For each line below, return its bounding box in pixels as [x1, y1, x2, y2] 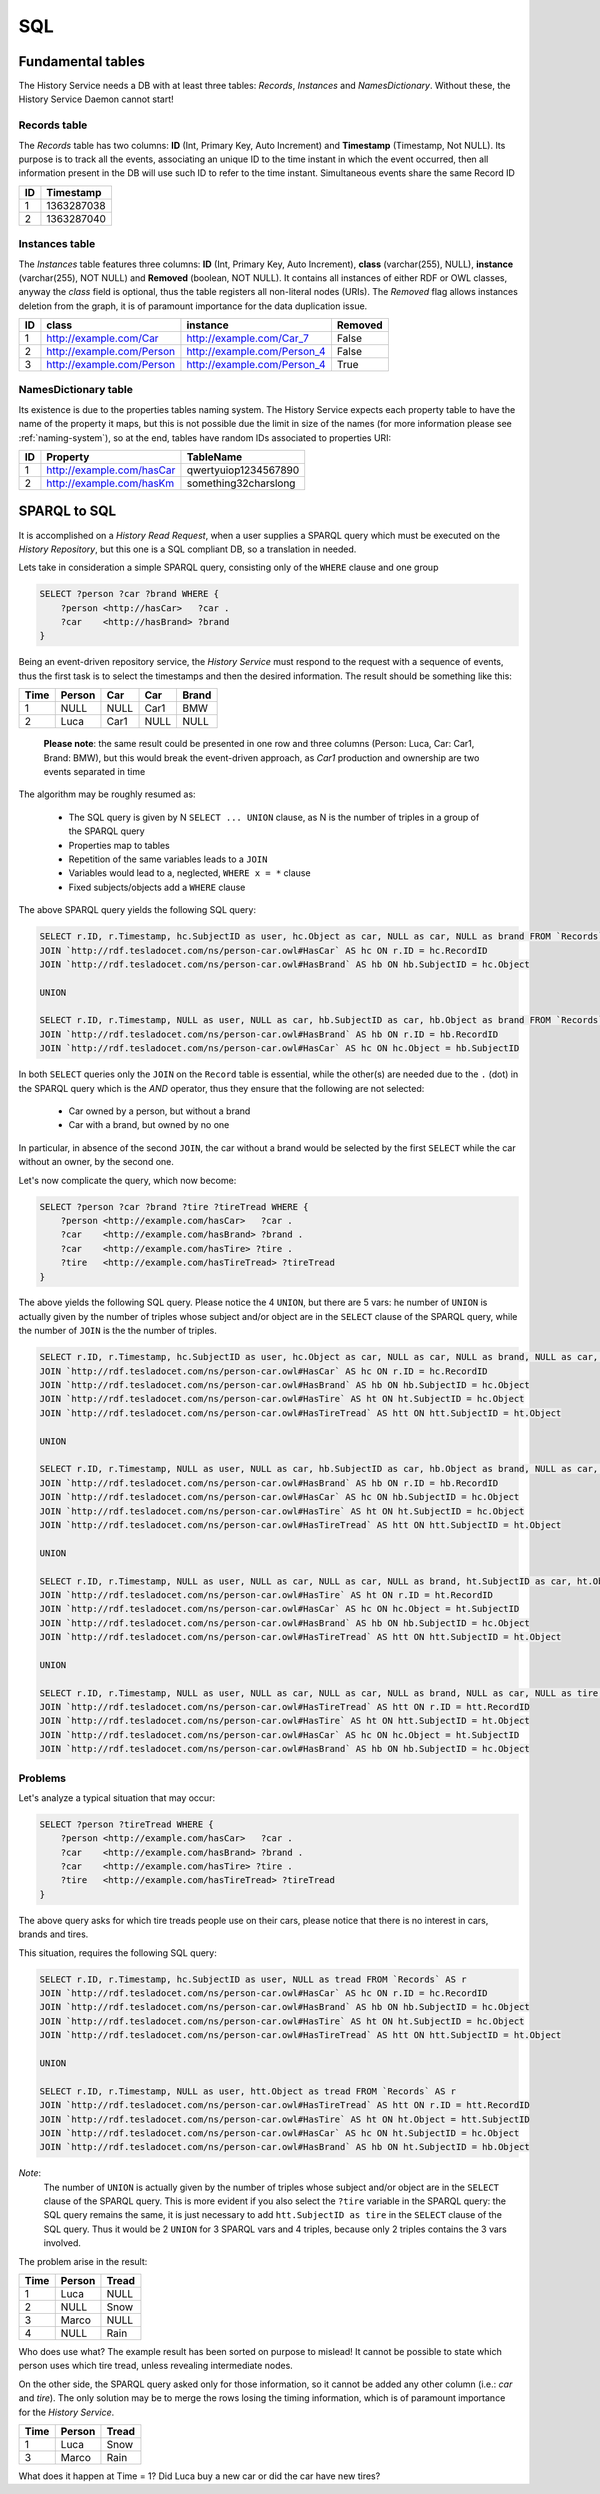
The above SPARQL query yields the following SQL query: [18, 904, 257, 916]
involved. [43, 2237, 82, 2249]
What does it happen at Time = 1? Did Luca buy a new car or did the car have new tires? [18, 2470, 381, 2482]
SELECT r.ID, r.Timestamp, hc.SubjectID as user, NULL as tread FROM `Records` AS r [39, 1973, 467, 1985]
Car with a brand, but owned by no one [68, 1119, 230, 1131]
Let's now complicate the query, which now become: [18, 1174, 237, 1186]
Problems [18, 1771, 67, 1785]
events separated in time [43, 766, 146, 777]
